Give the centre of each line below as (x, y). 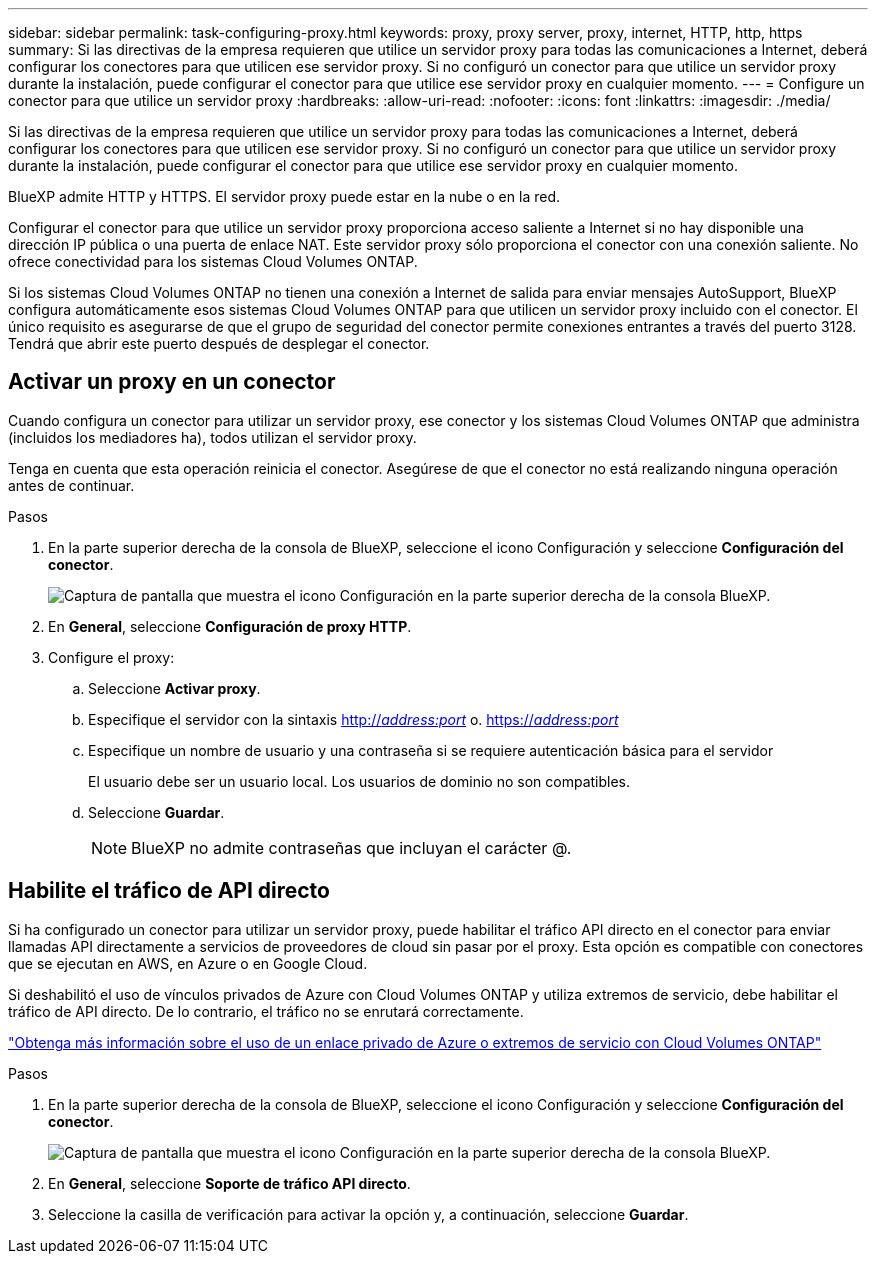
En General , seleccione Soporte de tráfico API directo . (229, 1183)
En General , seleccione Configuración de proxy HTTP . (230, 626)
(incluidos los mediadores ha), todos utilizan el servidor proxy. (212, 437)
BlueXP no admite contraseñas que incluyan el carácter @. (351, 847)
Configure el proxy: (111, 657)
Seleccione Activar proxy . (174, 688)
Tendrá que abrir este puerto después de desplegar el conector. (219, 343)
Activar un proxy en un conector (172, 382)
